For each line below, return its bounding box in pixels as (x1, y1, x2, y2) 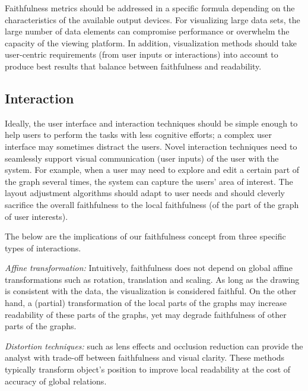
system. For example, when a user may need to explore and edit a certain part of (5, 163, 300, 176)
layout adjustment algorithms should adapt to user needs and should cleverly (5, 187, 285, 199)
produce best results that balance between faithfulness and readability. (5, 59, 262, 72)
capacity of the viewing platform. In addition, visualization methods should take (5, 36, 297, 49)
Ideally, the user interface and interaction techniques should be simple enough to (5, 116, 298, 129)
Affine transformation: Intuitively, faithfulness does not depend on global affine (5, 261, 293, 274)
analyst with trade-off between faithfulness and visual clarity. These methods (5, 351, 285, 364)
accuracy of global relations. (5, 374, 107, 387)
